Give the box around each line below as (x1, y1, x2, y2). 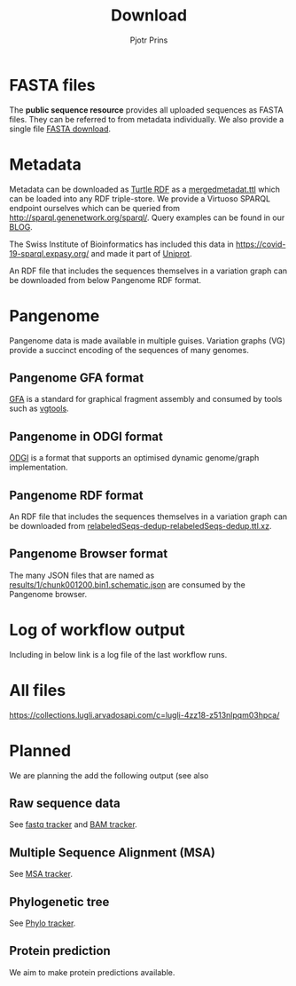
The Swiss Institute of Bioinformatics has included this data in (9, 239, 235, 249)
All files (9, 680, 66, 700)
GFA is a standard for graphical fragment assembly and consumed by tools (9, 394, 283, 405)
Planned (9, 740, 72, 761)
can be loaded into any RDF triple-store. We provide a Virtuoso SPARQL (9, 193, 271, 204)
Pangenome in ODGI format (9, 429, 164, 444)
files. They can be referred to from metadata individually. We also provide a (9, 114, 284, 124)
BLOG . (9, 221, 33, 232)
